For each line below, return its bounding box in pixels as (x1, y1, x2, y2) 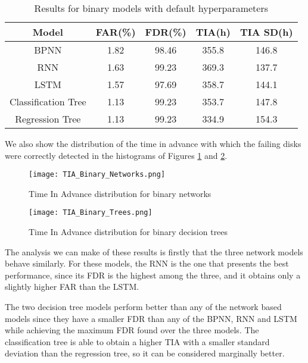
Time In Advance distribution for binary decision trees (29, 226, 228, 238)
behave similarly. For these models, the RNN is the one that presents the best (5, 257, 289, 270)
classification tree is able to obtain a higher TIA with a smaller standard (5, 335, 270, 348)
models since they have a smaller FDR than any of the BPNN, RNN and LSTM (5, 312, 297, 324)
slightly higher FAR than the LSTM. (5, 280, 139, 293)
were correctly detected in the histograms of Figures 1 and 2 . (5, 149, 228, 161)
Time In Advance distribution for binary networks (29, 187, 211, 199)
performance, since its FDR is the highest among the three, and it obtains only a (5, 268, 301, 281)
